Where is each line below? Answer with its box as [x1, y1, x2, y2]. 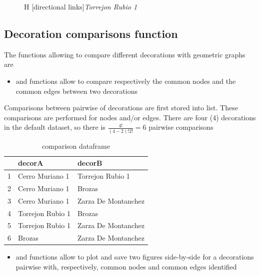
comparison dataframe [42, 140, 110, 151]
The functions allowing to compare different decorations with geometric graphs [4, 49, 245, 59]
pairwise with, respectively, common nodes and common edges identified [15, 262, 237, 272]
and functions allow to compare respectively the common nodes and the [15, 75, 236, 86]
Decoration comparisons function [4, 25, 178, 41]
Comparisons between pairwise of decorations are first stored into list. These [4, 102, 238, 113]
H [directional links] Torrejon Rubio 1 [24, 1, 137, 11]
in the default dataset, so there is [4, 122, 105, 132]
